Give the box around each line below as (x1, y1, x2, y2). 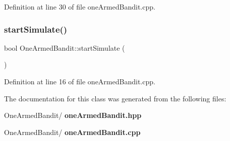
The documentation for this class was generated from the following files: (4, 93, 226, 103)
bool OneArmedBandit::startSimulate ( (4, 42, 125, 53)
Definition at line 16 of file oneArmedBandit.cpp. (4, 76, 155, 86)
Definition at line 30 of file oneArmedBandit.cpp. (4, 2, 155, 12)
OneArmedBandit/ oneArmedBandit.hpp (4, 110, 142, 120)
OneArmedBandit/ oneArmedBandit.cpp (4, 126, 141, 137)
